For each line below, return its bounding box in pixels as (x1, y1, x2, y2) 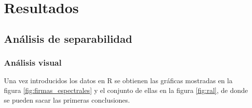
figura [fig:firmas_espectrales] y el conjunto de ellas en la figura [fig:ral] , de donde (4, 85, 248, 95)
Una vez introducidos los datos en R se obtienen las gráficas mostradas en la (4, 75, 232, 86)
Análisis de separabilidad (4, 31, 132, 46)
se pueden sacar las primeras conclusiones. (4, 94, 130, 105)
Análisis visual (4, 56, 62, 69)
